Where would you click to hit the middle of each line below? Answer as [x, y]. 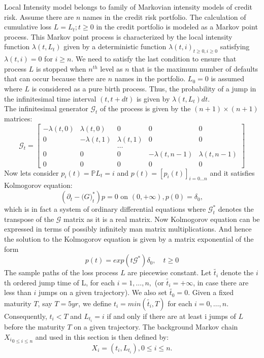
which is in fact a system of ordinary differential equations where [105, 209]
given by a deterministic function [115, 46]
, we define [95, 303]
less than [18, 292]
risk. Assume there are [39, 17]
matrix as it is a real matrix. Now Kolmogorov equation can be [162, 219]
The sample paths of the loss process [61, 272]
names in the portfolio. [150, 78]
